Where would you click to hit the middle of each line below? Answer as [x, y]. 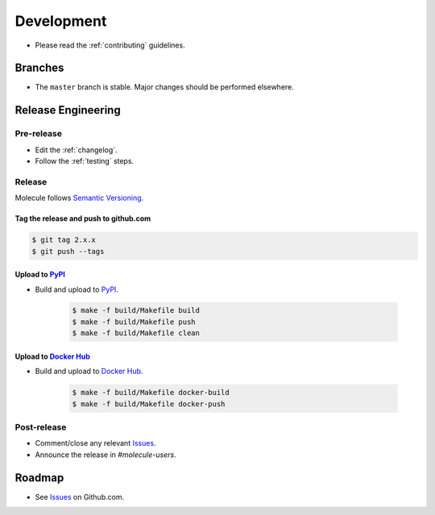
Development [61, 21]
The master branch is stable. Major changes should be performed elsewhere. [164, 87]
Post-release [41, 427]
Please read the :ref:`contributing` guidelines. [110, 45]
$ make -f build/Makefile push [134, 322]
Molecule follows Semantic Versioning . [79, 198]
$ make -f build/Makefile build [136, 311]
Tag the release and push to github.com [83, 218]
